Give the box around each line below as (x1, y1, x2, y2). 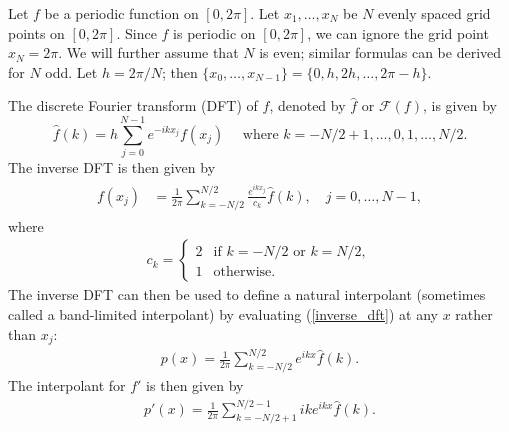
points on (8, 22, 65, 43)
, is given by (422, 95, 497, 116)
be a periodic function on (44, 3, 199, 23)
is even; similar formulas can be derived (259, 42, 502, 63)
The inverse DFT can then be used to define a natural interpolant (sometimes (8, 284, 486, 305)
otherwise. (213, 265, 276, 280)
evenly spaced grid (378, 3, 491, 23)
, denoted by (269, 95, 346, 116)
